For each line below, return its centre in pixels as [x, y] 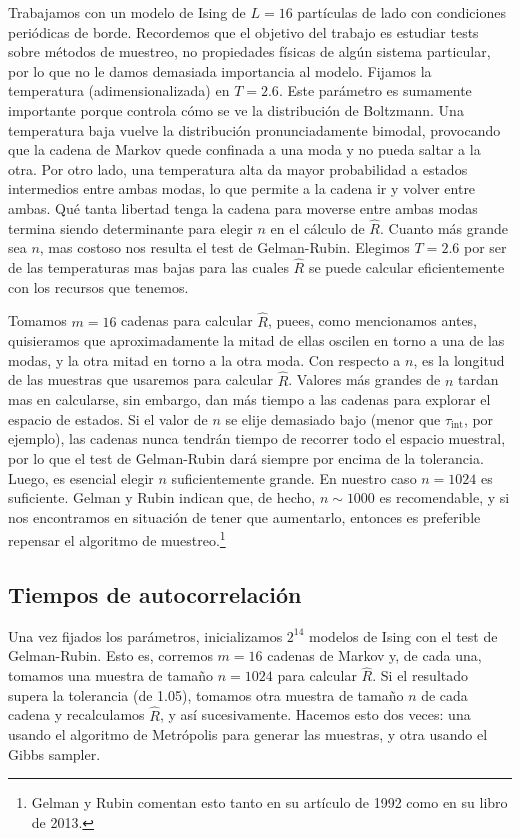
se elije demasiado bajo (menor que [333, 418]
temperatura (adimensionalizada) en [119, 90]
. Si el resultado [420, 675]
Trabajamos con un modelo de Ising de [127, 12]
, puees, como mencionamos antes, [372, 320]
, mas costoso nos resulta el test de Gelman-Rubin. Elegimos [224, 247]
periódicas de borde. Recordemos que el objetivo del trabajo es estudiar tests [243, 31]
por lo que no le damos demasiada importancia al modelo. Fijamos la [220, 70]
